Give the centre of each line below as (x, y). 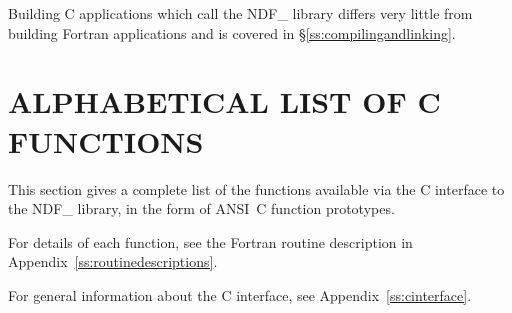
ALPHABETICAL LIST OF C (224, 101)
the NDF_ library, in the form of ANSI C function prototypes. (201, 208)
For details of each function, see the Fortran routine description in (210, 241)
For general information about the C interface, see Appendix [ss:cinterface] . (240, 294)
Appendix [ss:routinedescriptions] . (113, 261)
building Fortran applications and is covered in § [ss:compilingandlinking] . (232, 32)
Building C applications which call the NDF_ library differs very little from (240, 13)
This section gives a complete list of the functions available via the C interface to (256, 188)
